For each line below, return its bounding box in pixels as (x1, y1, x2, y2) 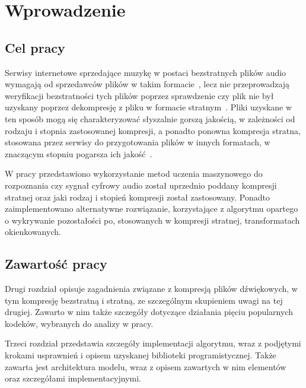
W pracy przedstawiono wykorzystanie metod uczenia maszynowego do (5, 167, 263, 180)
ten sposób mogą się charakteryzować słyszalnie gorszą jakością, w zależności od (5, 112, 295, 125)
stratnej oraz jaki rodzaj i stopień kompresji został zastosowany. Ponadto (5, 190, 270, 203)
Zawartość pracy (5, 255, 107, 273)
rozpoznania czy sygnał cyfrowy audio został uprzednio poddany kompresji (5, 179, 277, 191)
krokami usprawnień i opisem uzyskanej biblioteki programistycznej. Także (5, 349, 276, 361)
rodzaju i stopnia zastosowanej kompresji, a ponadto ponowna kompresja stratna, (5, 124, 301, 136)
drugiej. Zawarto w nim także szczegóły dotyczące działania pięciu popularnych (5, 306, 293, 318)
